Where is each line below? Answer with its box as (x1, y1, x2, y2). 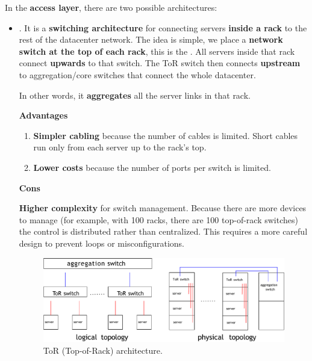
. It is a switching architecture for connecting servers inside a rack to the (19, 21, 307, 34)
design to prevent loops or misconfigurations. (19, 236, 185, 249)
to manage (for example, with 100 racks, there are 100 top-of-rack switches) (19, 213, 298, 226)
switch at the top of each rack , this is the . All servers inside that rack (19, 45, 295, 57)
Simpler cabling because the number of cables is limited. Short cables (33, 129, 298, 141)
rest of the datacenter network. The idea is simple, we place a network (19, 33, 283, 46)
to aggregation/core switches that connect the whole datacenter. (19, 68, 256, 81)
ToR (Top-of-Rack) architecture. (43, 344, 163, 356)
